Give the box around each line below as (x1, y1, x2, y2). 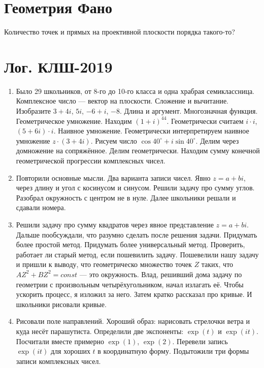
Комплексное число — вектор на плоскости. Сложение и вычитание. (16, 95, 229, 106)
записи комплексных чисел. (16, 355, 101, 366)
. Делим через (195, 135, 239, 146)
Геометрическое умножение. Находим (16, 115, 132, 126)
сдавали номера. (16, 202, 66, 213)
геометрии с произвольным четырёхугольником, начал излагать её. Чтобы (16, 279, 244, 289)
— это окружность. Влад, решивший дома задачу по (79, 269, 242, 279)
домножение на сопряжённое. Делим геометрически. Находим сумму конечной (16, 145, 260, 156)
